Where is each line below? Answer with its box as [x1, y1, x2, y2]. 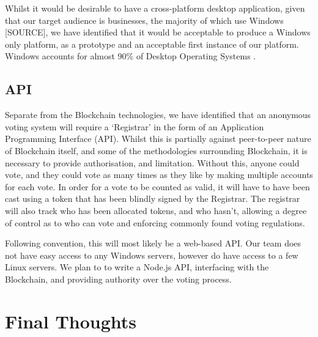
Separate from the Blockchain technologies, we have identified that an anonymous [5, 108, 311, 121]
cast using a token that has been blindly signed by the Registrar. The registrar [5, 192, 300, 205]
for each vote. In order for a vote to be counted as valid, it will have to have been [5, 180, 310, 193]
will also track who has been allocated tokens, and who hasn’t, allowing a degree [5, 204, 307, 217]
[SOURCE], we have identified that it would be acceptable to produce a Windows [5, 26, 311, 39]
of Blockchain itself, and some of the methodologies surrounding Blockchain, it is [5, 144, 308, 157]
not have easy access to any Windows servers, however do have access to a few [5, 248, 298, 261]
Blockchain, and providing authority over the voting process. [5, 272, 232, 285]
